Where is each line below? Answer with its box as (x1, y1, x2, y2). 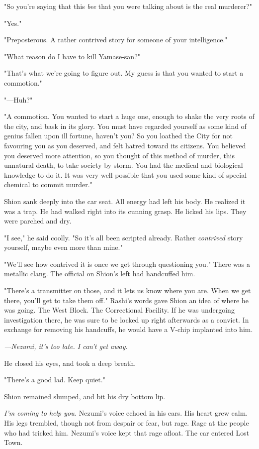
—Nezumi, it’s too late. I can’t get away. (4, 341, 128, 351)
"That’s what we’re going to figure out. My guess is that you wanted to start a (4, 68, 244, 78)
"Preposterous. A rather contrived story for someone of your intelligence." (4, 34, 228, 45)
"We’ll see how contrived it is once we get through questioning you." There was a (4, 258, 251, 269)
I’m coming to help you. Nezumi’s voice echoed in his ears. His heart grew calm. (4, 408, 248, 418)
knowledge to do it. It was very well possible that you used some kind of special (4, 169, 247, 180)
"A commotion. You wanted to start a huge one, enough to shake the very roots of (4, 111, 255, 121)
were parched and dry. (4, 216, 72, 226)
